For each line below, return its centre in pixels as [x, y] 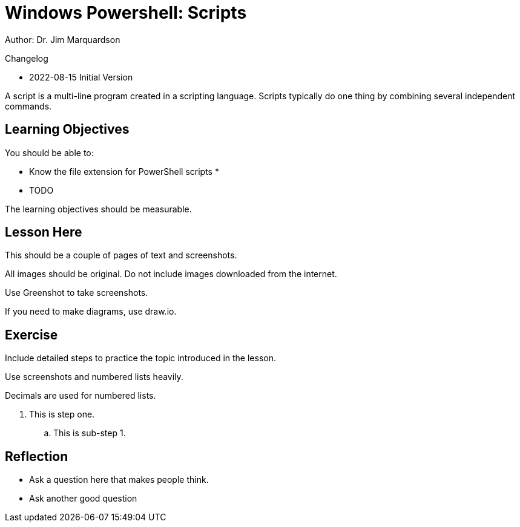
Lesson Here [44, 232]
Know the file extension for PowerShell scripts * [124, 171]
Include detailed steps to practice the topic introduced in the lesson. [140, 358]
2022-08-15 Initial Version [81, 77]
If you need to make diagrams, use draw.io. [91, 312]
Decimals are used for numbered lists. [81, 396]
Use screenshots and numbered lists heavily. [94, 377]
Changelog [27, 58]
